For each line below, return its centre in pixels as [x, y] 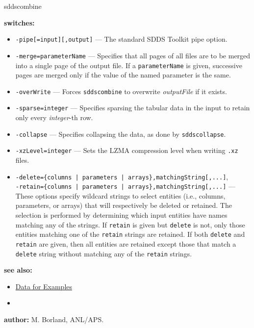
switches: [19, 22]
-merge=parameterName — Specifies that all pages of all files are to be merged [133, 55]
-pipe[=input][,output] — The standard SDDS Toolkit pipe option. [121, 39]
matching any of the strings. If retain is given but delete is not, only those [130, 224]
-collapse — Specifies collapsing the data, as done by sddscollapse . [121, 134]
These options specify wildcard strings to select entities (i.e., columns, [120, 195]
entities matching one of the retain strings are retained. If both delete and [130, 234]
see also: [18, 270]
